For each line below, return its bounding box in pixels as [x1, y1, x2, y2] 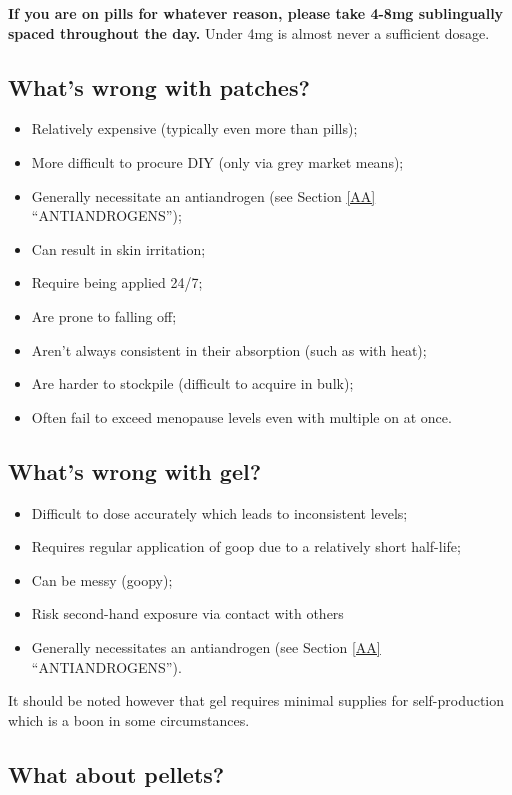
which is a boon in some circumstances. [8, 709, 250, 730]
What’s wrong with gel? [8, 455, 262, 486]
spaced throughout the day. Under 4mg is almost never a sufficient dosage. [8, 22, 490, 43]
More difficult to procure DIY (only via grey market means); [31, 151, 404, 172]
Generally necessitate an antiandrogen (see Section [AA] [31, 185, 376, 206]
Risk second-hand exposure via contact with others [31, 603, 344, 624]
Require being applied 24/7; [31, 272, 203, 293]
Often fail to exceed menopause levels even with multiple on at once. [31, 406, 452, 427]
